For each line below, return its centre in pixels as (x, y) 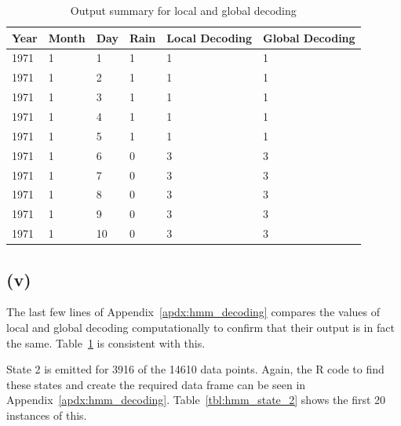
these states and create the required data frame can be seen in (156, 384)
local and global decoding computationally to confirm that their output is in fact (200, 327)
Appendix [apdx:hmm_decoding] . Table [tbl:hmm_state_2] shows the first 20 (196, 400)
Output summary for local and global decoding (183, 10)
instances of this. (47, 415)
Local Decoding (210, 37)
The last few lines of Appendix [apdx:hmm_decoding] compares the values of (193, 312)
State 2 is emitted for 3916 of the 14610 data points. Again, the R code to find (195, 369)
